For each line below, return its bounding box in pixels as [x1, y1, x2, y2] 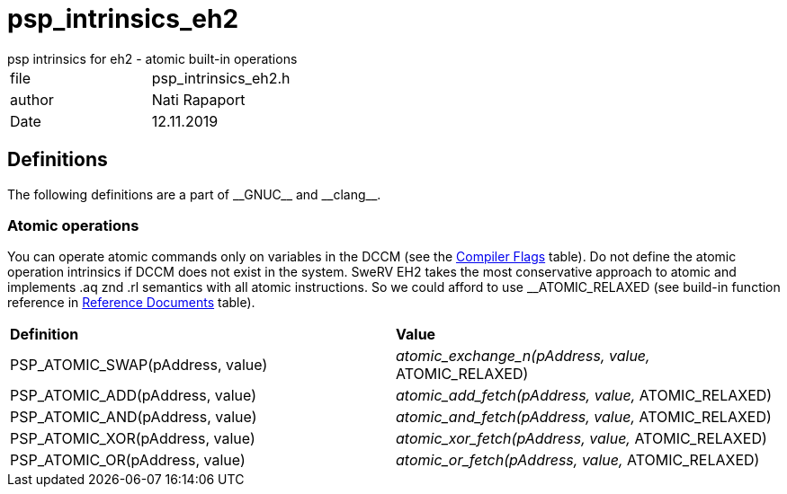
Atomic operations [7, 216, 139, 234]
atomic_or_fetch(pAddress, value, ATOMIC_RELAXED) [396, 451, 760, 470]
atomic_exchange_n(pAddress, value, [396, 347, 650, 366]
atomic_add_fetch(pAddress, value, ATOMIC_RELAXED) [396, 386, 773, 405]
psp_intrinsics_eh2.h [151, 68, 291, 87]
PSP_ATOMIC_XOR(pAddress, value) [10, 429, 255, 448]
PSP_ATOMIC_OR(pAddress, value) [10, 451, 246, 470]
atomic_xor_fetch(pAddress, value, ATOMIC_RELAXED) [396, 429, 767, 448]
